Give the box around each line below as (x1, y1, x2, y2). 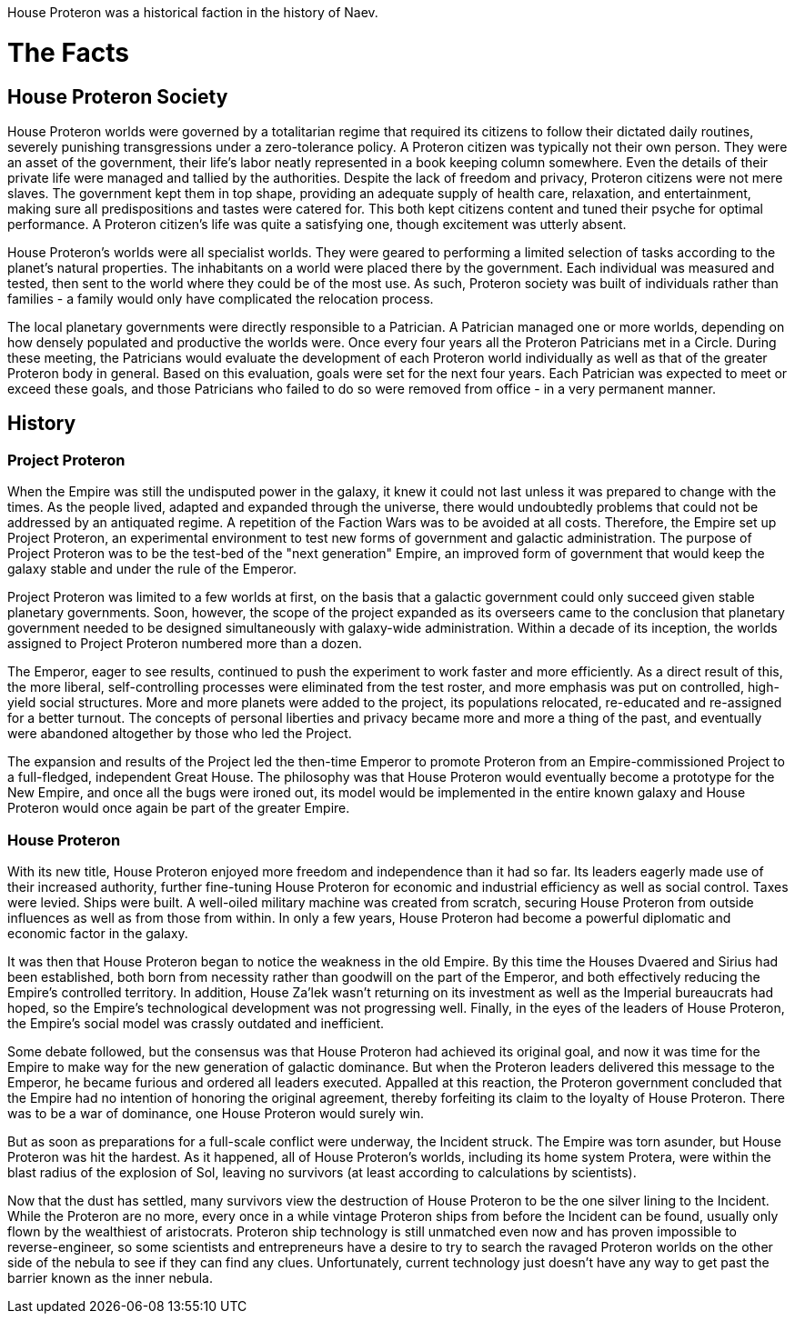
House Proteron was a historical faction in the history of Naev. (7, 5, 378, 20)
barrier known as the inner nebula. (7, 1269, 214, 1286)
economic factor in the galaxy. (7, 925, 188, 941)
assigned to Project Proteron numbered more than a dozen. (7, 635, 362, 652)
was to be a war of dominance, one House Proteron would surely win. (7, 1105, 425, 1121)
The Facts (7, 36, 129, 68)
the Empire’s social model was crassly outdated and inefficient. (7, 1015, 385, 1031)
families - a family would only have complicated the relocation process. (7, 290, 434, 306)
